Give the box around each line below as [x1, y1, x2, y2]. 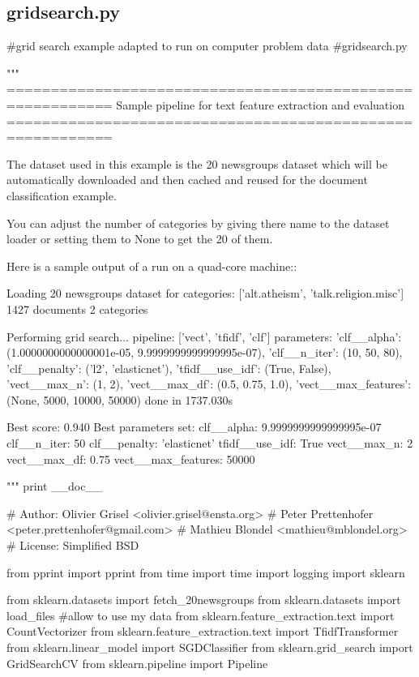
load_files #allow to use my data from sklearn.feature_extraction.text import [6, 606, 395, 623]
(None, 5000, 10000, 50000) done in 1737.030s [6, 391, 233, 408]
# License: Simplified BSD [6, 537, 139, 554]
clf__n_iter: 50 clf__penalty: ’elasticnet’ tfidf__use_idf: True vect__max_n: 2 [6, 435, 413, 452]
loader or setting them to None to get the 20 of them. [6, 230, 273, 247]
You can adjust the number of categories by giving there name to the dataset [6, 214, 390, 231]
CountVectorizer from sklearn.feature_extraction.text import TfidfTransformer [6, 623, 399, 640]
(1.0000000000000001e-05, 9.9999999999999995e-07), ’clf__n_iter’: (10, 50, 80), [6, 344, 403, 361]
